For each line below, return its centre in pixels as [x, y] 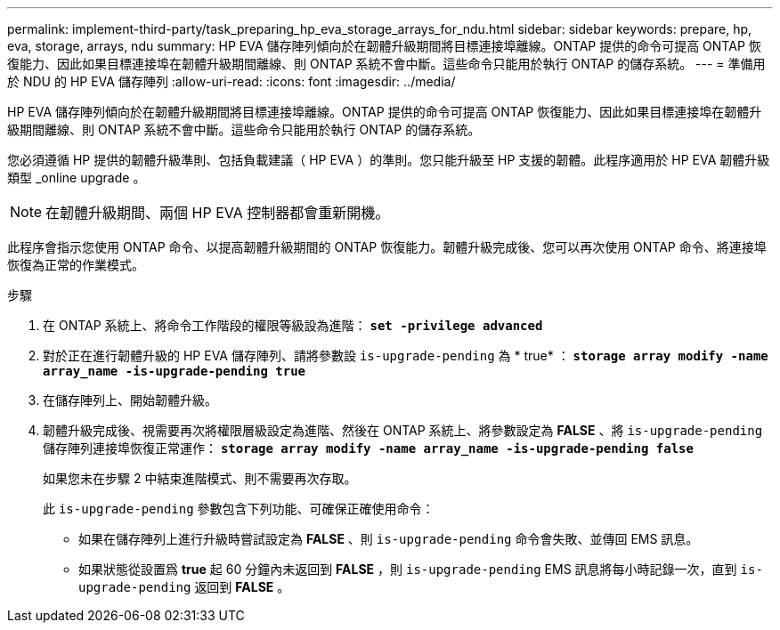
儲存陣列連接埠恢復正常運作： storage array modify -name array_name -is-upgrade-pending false [368, 448]
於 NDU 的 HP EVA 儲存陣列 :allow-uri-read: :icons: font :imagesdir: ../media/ [232, 81]
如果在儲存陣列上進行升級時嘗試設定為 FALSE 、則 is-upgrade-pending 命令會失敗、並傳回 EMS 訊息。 [389, 539]
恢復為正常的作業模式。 [76, 265]
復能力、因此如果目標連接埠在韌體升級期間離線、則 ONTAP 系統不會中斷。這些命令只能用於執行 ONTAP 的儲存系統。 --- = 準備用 [386, 64]
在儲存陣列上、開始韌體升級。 [130, 400]
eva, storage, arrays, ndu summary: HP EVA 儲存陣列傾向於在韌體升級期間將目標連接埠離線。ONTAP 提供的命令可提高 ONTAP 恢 [384, 46]
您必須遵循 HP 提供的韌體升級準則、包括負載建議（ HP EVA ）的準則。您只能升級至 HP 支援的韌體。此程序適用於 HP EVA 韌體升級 [389, 160]
